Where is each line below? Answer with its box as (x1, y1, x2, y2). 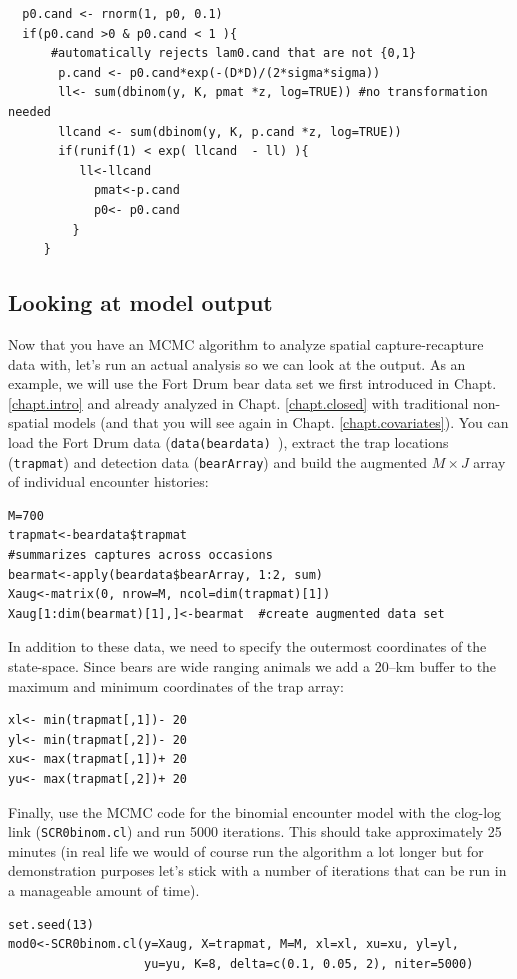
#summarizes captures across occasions (8, 547, 273, 562)
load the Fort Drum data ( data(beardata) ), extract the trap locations (8, 431, 449, 452)
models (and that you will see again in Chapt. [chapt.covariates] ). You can (53, 412, 509, 433)
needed (8, 104, 51, 119)
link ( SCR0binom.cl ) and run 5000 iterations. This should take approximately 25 (8, 821, 502, 842)
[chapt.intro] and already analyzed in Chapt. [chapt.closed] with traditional (8, 392, 469, 413)
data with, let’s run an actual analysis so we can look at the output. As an (8, 353, 466, 374)
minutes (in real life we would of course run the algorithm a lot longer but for (8, 840, 484, 861)
